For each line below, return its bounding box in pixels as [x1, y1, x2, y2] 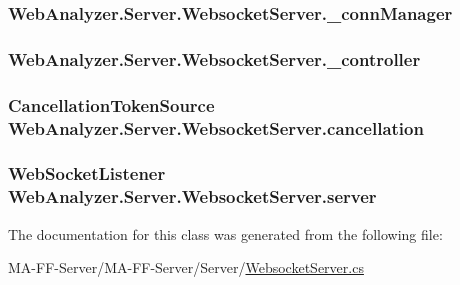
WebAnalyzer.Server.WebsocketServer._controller [8, 46, 421, 71]
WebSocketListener [8, 161, 166, 186]
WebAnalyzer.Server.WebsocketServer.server [8, 184, 377, 209]
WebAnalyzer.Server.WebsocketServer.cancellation [8, 115, 424, 140]
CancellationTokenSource [8, 92, 215, 117]
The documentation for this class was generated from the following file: [8, 223, 443, 244]
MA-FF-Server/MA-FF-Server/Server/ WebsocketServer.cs [8, 257, 364, 278]
